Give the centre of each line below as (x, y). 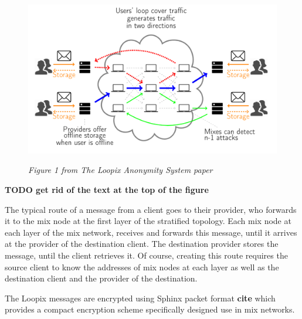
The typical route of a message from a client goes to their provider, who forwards (151, 209)
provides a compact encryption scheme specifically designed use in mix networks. (150, 309)
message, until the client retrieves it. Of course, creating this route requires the (146, 255)
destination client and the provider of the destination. (101, 278)
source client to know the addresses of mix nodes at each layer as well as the (142, 267)
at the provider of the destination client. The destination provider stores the (142, 244)
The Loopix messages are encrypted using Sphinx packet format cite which (140, 298)
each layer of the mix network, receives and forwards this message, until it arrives (151, 232)
